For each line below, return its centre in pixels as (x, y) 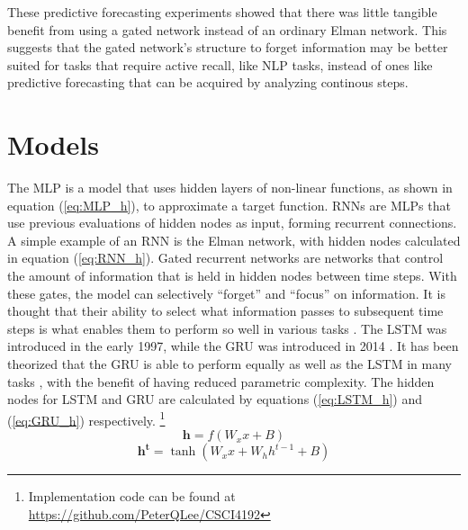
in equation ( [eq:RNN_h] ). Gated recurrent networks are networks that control (225, 258)
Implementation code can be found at (132, 496)
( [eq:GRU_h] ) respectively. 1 (86, 418)
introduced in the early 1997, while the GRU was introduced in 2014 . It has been (233, 346)
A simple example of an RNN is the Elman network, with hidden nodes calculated (234, 240)
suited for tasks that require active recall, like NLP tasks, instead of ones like (220, 64)
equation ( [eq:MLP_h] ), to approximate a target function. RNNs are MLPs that (229, 205)
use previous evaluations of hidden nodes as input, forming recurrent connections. (232, 223)
